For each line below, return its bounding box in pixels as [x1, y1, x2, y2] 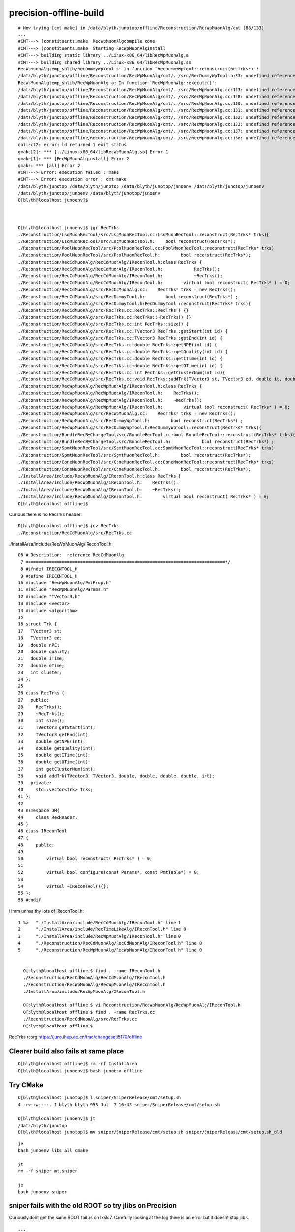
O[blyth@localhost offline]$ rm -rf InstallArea [18, 1061, 137, 1067]
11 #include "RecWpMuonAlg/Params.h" [18, 587, 109, 592]
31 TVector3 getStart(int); [18, 725, 96, 730]
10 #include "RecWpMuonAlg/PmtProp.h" [18, 580, 112, 586]
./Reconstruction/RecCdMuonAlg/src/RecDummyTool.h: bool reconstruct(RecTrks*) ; [18, 294, 238, 299]
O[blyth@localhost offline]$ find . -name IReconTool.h [23, 968, 161, 973]
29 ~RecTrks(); [18, 711, 65, 717]
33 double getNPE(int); [18, 739, 86, 744]
